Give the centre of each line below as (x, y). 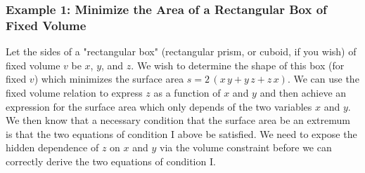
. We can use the (323, 79)
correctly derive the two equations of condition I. (111, 161)
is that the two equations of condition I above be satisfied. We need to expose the (181, 133)
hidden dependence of (52, 147)
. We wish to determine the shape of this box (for (238, 65)
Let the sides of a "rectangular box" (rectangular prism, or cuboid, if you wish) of (181, 51)
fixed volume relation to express (74, 92)
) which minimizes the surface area (109, 79)
